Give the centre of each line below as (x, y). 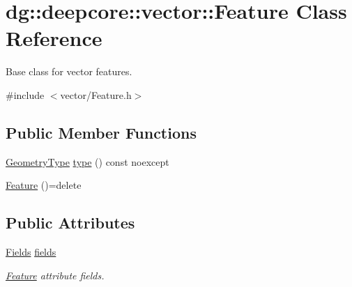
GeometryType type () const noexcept (87, 161)
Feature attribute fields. (55, 275)
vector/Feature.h (96, 94)
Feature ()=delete (44, 185)
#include (25, 94)
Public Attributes (70, 223)
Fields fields (31, 252)
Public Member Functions (101, 132)
